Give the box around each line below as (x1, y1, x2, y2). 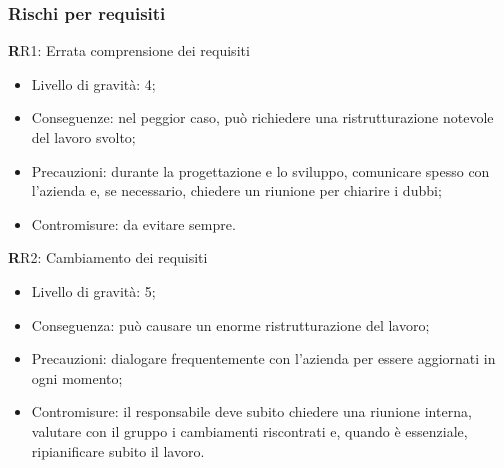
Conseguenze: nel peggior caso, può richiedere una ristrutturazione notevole (31, 107, 494, 128)
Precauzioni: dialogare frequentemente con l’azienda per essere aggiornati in (31, 348, 496, 369)
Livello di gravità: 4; (31, 73, 156, 94)
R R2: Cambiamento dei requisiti (8, 247, 208, 268)
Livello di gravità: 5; (31, 280, 156, 301)
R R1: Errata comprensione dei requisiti (8, 40, 250, 61)
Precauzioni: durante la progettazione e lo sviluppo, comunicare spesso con (31, 160, 490, 181)
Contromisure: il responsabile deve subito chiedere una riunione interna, (31, 401, 472, 422)
